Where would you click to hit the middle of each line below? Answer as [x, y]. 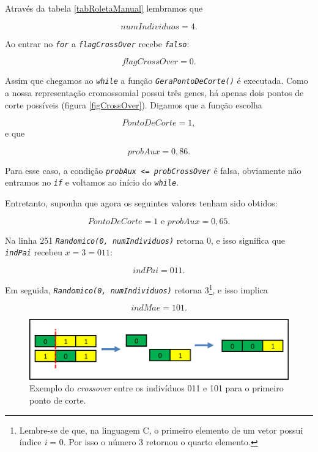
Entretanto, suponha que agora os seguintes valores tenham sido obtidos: [141, 203]
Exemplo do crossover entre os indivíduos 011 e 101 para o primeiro [157, 388]
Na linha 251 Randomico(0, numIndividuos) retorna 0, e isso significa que [145, 240]
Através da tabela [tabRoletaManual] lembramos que [104, 8]
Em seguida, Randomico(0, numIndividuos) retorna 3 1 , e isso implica [136, 288]
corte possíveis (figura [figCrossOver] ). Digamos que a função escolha [134, 104]
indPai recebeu [34, 252]
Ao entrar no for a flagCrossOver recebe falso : [97, 43]
